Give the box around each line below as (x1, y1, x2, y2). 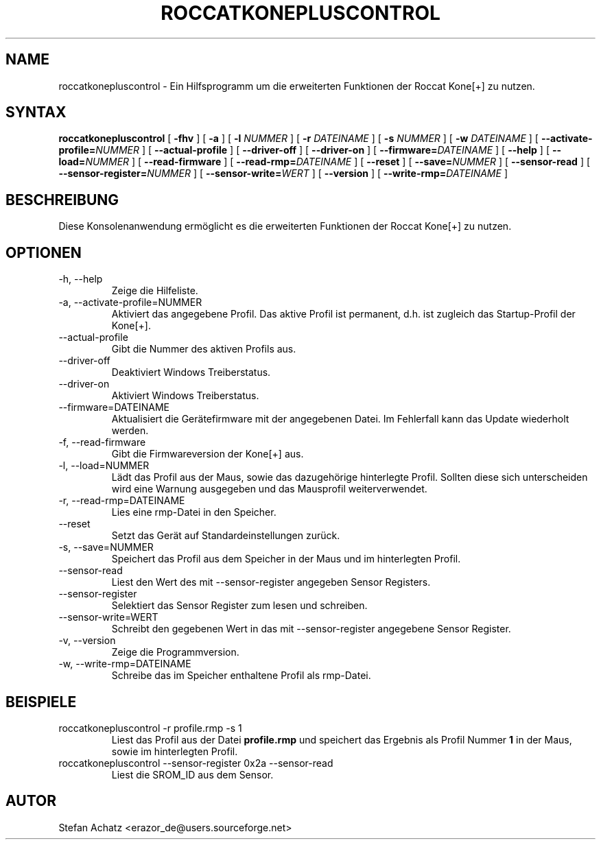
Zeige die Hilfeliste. (111, 285, 198, 297)
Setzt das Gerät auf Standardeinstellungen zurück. (111, 529, 340, 542)
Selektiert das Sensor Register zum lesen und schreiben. (111, 599, 368, 612)
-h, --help (58, 273, 103, 285)
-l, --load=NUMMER (58, 460, 150, 472)
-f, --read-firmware (58, 436, 146, 449)
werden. (111, 425, 149, 437)
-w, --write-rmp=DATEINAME (58, 658, 191, 670)
